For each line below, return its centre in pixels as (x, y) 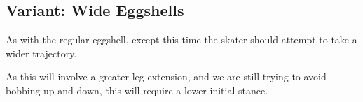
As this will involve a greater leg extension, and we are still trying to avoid (166, 76)
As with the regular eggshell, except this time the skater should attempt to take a (181, 39)
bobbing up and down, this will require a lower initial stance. (137, 90)
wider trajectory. (41, 53)
